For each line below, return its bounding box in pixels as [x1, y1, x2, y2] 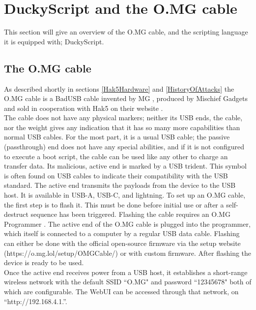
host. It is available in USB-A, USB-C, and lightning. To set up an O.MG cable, [4, 190, 246, 200]
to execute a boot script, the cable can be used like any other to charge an [4, 151, 228, 161]
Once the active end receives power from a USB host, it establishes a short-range [4, 267, 248, 277]
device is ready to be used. [4, 257, 84, 268]
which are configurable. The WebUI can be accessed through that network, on [4, 286, 239, 296]
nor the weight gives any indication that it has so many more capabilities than [4, 122, 240, 132]
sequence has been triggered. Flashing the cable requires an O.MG [30, 209, 230, 219]
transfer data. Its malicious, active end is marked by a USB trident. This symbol [4, 161, 247, 171]
